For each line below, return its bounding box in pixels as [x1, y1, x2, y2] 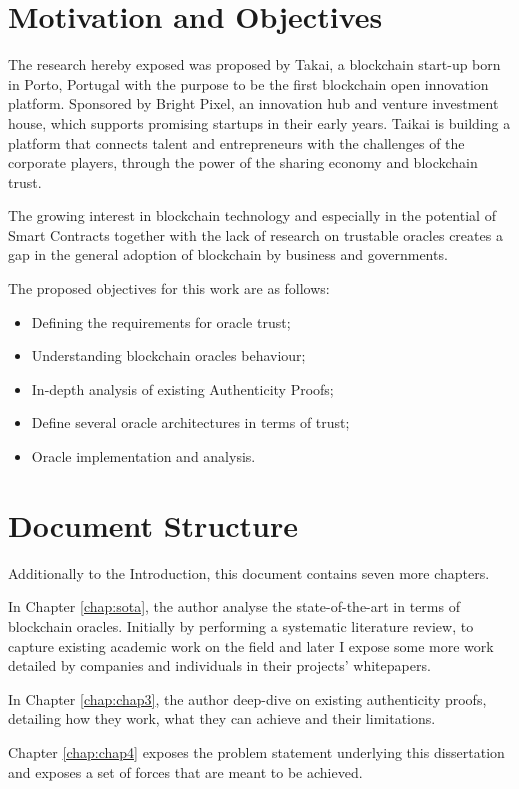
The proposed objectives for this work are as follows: [8, 278, 330, 299]
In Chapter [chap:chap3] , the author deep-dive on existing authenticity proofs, [8, 688, 487, 709]
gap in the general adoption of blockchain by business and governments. [8, 244, 448, 265]
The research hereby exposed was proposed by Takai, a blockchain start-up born [8, 54, 501, 75]
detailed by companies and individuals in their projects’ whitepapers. [8, 655, 431, 676]
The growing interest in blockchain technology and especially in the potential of [8, 205, 496, 226]
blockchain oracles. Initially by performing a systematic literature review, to [8, 615, 474, 636]
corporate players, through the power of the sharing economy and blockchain [8, 152, 478, 173]
